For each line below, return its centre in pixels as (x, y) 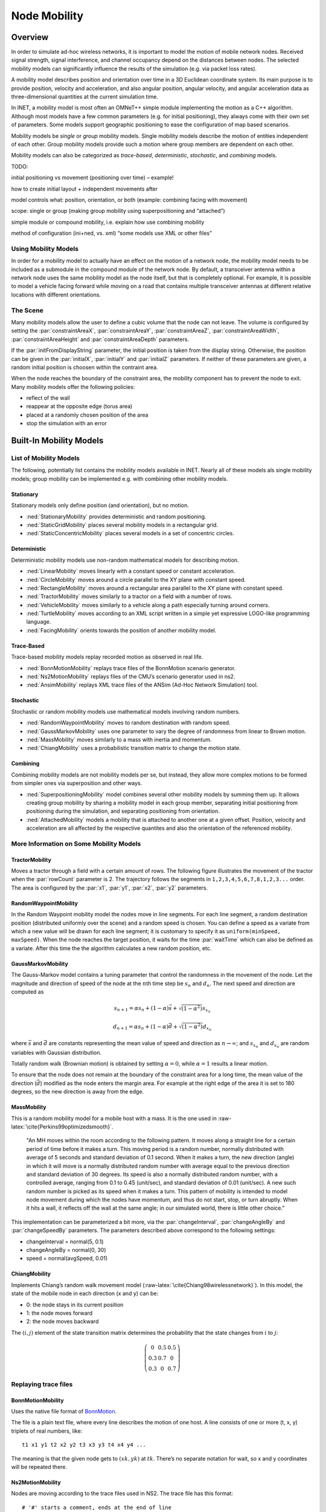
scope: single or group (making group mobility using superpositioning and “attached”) (118, 211)
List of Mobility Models (46, 458)
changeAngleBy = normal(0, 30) (66, 1250)
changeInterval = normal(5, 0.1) (65, 1241)
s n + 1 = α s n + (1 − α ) (141, 1009)
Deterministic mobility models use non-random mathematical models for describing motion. (125, 560)
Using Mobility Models (45, 249)
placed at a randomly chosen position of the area (87, 415)
